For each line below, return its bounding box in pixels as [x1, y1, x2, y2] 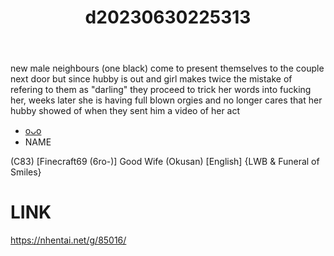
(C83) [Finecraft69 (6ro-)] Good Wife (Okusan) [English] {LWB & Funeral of [10, 156, 320, 168]
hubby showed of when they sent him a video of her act [10, 105, 241, 117]
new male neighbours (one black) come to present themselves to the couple [10, 62, 325, 75]
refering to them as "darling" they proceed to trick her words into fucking [10, 84, 312, 96]
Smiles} [10, 166, 42, 178]
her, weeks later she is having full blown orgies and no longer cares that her [10, 94, 323, 106]
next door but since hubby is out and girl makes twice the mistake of [10, 73, 293, 85]
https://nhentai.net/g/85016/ [10, 234, 127, 246]
